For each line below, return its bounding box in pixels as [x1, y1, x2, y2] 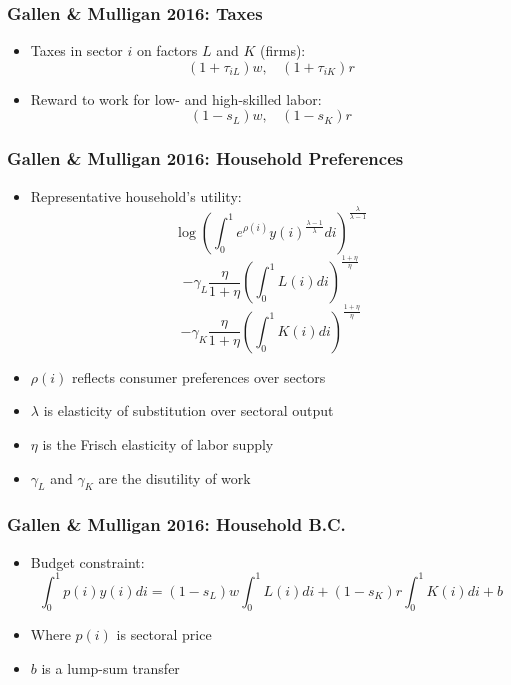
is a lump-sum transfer [41, 658, 180, 679]
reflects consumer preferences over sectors [72, 366, 326, 387]
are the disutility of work [98, 467, 251, 488]
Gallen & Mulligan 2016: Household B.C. [7, 512, 346, 537]
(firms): [260, 40, 306, 61]
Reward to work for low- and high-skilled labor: [30, 88, 322, 109]
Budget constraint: [30, 551, 145, 572]
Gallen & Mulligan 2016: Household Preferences [7, 146, 404, 171]
